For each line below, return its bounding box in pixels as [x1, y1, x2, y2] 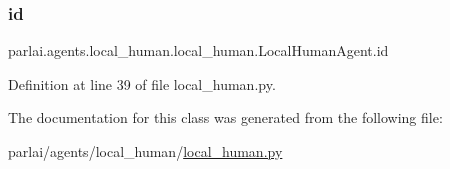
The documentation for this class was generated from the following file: [8, 107, 443, 128]
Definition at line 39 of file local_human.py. [8, 73, 276, 94]
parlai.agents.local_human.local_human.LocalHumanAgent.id [8, 40, 389, 61]
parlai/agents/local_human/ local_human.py [8, 141, 283, 161]
